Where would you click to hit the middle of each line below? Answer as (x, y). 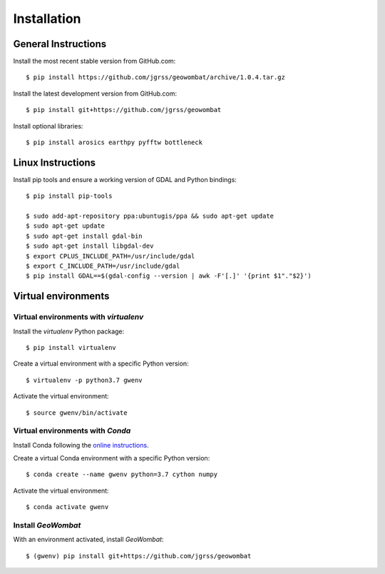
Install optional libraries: (48, 126)
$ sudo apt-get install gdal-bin (84, 236)
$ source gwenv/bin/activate (77, 413)
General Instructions (60, 44)
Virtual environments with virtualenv (78, 317)
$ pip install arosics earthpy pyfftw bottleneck (114, 142)
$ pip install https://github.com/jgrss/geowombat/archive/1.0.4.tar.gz (155, 77)
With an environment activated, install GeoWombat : (88, 540)
